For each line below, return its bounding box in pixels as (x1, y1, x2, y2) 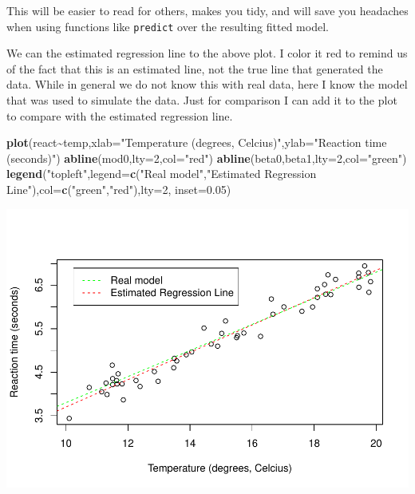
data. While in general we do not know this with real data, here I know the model (6, 76, 408, 93)
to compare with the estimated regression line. (6, 107, 233, 124)
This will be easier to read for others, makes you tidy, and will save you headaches (6, 2, 409, 18)
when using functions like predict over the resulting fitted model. (6, 18, 329, 34)
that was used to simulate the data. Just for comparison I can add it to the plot (6, 92, 397, 109)
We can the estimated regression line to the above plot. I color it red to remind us (6, 45, 408, 61)
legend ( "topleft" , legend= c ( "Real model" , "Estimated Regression (6, 165, 317, 182)
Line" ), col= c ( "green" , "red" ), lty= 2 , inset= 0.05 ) (6, 181, 231, 197)
